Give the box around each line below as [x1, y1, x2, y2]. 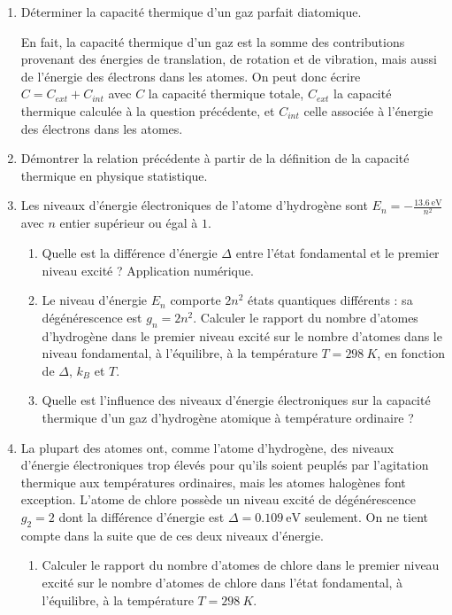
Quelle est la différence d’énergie [42, 244, 218, 262]
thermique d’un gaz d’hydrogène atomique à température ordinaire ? [42, 409, 414, 427]
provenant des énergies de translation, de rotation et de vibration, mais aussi [20, 50, 437, 68]
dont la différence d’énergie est [58, 508, 225, 525]
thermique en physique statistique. [20, 166, 208, 184]
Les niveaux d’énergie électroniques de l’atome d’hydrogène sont [20, 196, 368, 214]
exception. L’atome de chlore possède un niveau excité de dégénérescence [20, 490, 416, 509]
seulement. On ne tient [304, 508, 428, 525]
